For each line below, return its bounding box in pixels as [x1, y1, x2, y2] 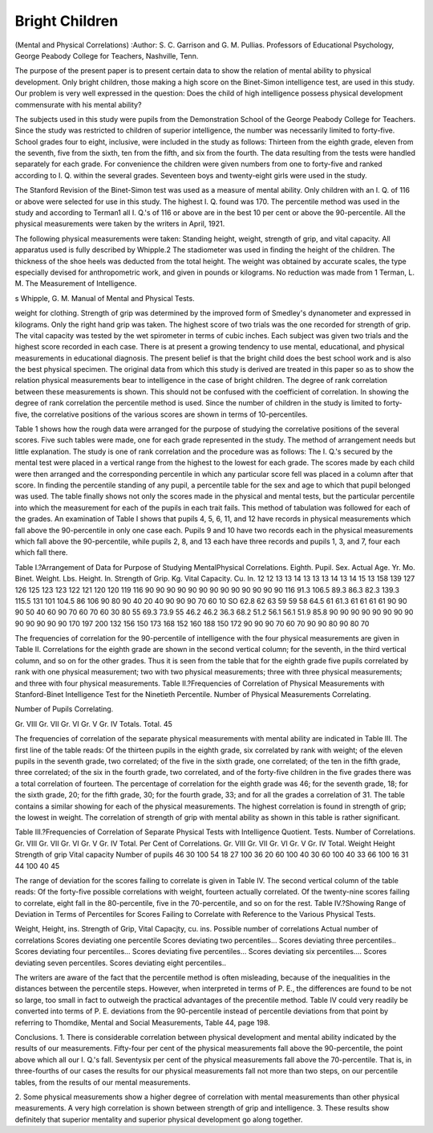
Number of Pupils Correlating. [14, 704, 114, 714]
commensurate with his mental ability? [14, 100, 142, 109]
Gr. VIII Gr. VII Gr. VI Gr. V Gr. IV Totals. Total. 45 [14, 719, 172, 728]
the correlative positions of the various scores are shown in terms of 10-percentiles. [30, 410, 308, 419]
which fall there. [14, 548, 68, 557]
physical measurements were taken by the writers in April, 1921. [14, 219, 225, 229]
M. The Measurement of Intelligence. [14, 279, 137, 288]
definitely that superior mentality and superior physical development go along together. [14, 1115, 303, 1124]
